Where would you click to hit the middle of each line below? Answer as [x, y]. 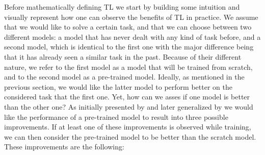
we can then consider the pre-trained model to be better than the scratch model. [130, 136]
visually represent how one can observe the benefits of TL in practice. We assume [131, 17]
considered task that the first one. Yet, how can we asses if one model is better [127, 97]
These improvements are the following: [64, 147]
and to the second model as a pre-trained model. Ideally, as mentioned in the [124, 77]
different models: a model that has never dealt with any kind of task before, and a [132, 36]
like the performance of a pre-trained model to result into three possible [116, 117]
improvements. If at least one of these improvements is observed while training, [128, 127]
